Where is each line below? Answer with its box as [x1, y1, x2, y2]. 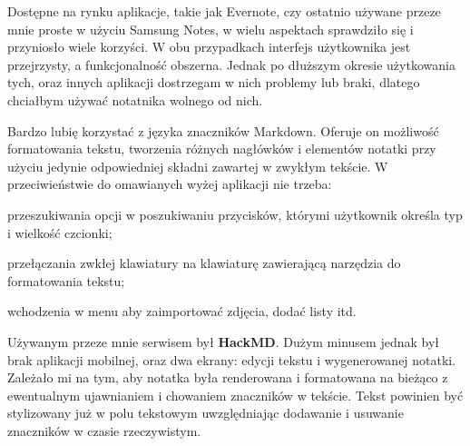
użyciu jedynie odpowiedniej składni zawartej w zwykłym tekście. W [7, 156, 388, 175]
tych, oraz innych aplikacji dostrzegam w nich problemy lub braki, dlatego [7, 73, 420, 92]
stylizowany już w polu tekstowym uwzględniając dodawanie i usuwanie [7, 403, 404, 422]
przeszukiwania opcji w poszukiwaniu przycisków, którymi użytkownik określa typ [7, 204, 463, 223]
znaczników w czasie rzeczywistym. [7, 421, 201, 440]
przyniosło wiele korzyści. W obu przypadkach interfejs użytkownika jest [7, 37, 411, 56]
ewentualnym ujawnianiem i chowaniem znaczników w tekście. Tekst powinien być [7, 385, 464, 404]
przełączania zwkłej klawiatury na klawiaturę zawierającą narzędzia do [7, 253, 401, 273]
